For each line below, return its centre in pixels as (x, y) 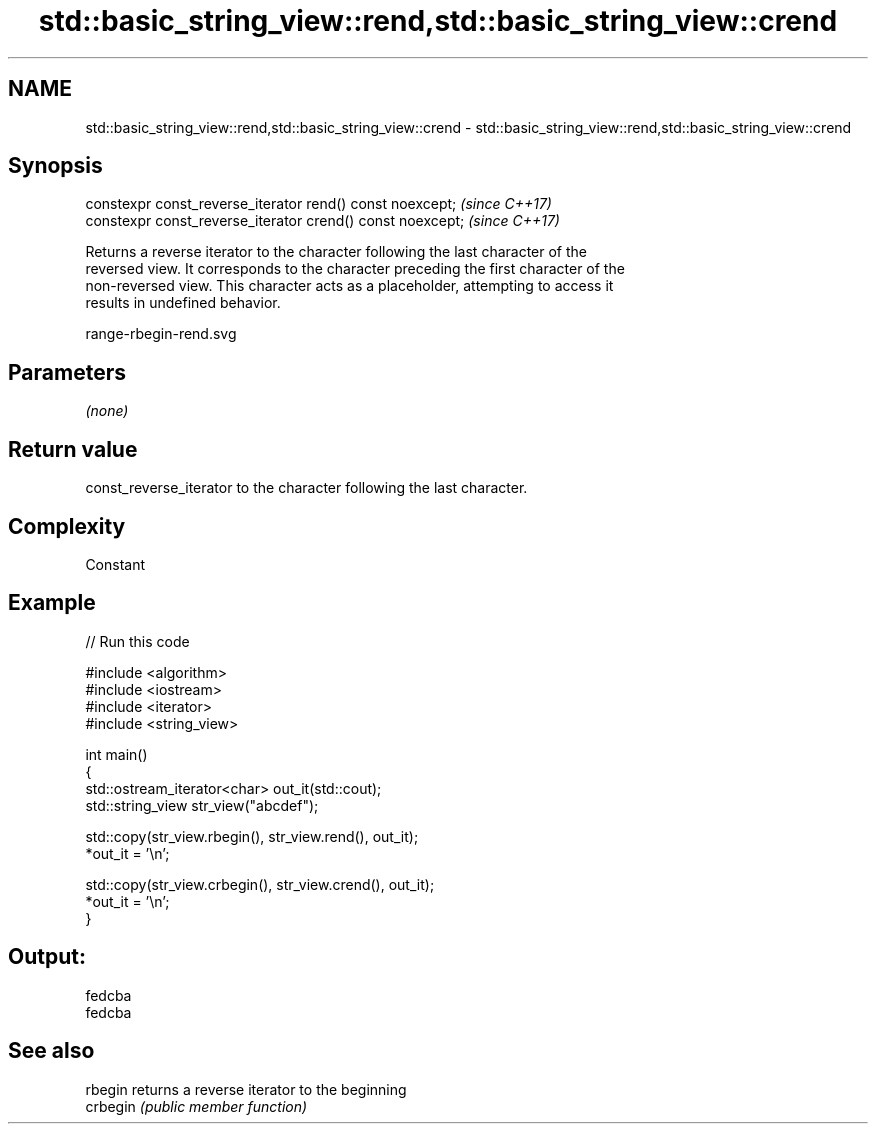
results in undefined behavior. (183, 303)
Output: (47, 957)
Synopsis (55, 166)
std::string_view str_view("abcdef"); (202, 805)
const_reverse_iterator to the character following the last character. (306, 488)
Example (52, 603)
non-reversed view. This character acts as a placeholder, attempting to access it (349, 286)
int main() (116, 754)
